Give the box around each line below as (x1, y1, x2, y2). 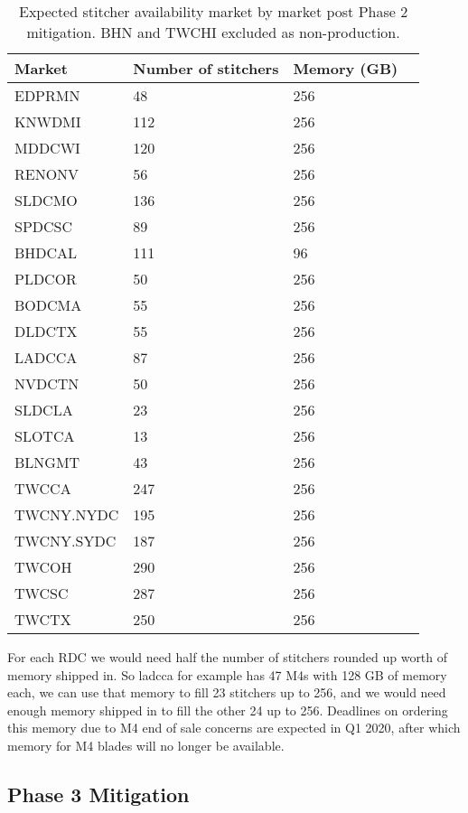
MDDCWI (14, 137, 80, 158)
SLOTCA (14, 425, 75, 446)
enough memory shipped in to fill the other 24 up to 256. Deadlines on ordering (7, 700, 448, 719)
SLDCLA (14, 399, 73, 420)
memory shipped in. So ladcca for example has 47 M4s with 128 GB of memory (7, 665, 447, 684)
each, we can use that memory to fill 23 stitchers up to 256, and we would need (7, 683, 446, 702)
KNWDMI (14, 111, 81, 132)
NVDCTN (14, 373, 80, 394)
